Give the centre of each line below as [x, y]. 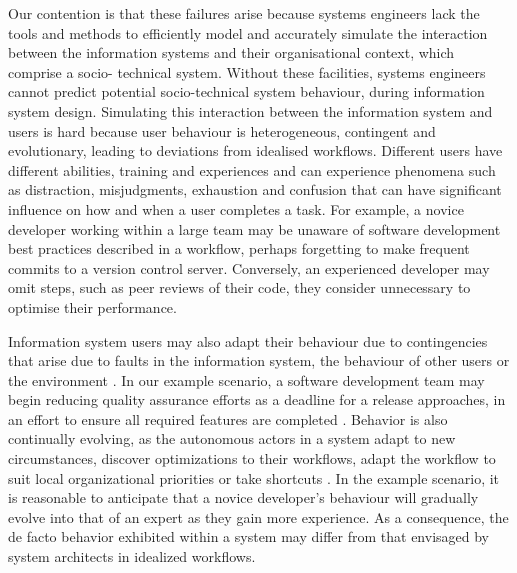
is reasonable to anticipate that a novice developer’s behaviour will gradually [243, 497]
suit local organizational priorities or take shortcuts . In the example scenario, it [254, 477]
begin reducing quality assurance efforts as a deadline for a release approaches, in [257, 399]
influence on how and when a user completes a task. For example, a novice [236, 208]
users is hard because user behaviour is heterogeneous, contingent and [222, 130]
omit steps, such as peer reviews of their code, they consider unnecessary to [239, 287]
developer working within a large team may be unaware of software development [254, 228]
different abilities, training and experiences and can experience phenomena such [252, 169]
